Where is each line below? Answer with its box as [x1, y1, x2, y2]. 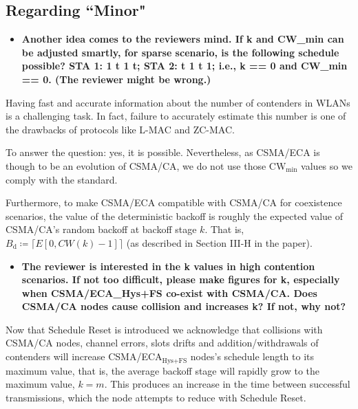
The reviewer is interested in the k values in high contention [21, 258, 315, 273]
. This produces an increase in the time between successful [104, 377, 350, 391]
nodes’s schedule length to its [190, 349, 315, 364]
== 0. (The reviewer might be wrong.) [21, 71, 211, 86]
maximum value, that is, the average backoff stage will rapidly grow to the [6, 363, 320, 377]
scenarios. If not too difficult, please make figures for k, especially [21, 272, 340, 287]
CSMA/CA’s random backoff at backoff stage [6, 222, 197, 236]
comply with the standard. [6, 172, 118, 186]
